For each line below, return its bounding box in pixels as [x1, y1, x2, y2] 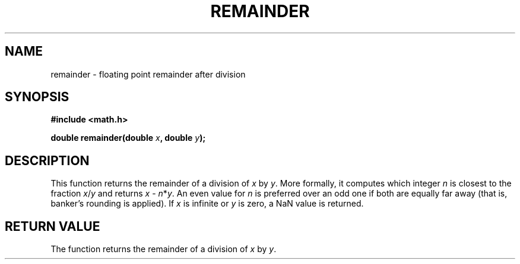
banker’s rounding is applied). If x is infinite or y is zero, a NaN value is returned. [50, 198, 364, 209]
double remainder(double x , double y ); [50, 133, 206, 143]
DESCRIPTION [5, 153, 90, 168]
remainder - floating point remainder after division [50, 69, 246, 79]
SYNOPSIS [5, 89, 69, 105]
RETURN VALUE [5, 218, 100, 234]
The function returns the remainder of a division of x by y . [50, 244, 277, 255]
